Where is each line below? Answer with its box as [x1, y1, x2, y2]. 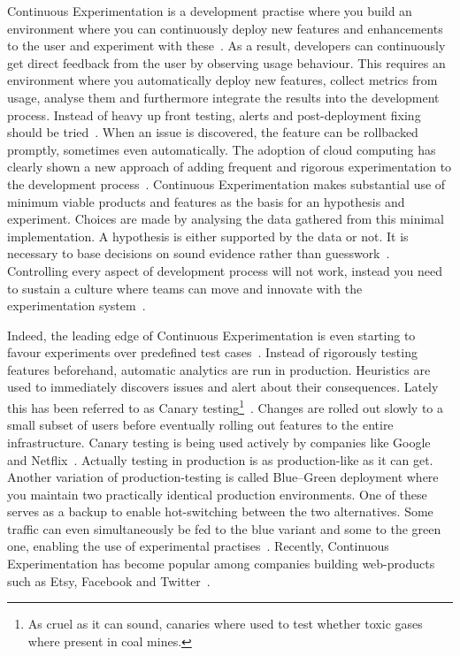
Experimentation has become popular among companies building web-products [7, 554, 435, 573]
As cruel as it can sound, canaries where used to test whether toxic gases [27, 614, 423, 633]
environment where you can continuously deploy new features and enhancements [7, 19, 443, 37]
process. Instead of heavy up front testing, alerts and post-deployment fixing [7, 105, 421, 124]
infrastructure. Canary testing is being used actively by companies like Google [7, 432, 431, 451]
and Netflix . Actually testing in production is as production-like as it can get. [7, 450, 433, 469]
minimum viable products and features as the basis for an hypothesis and [7, 192, 405, 210]
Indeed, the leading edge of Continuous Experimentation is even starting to [7, 325, 416, 344]
